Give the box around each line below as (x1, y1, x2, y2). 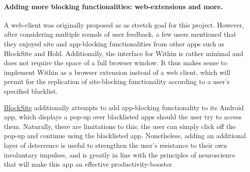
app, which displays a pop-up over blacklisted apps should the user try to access (4, 112, 242, 122)
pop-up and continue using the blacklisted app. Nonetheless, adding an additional (4, 130, 246, 141)
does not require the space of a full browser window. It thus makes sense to (4, 57, 227, 68)
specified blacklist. (4, 86, 58, 96)
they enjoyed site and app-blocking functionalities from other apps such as (4, 38, 225, 48)
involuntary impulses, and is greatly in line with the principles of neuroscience (4, 149, 235, 159)
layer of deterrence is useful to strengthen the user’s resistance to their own (4, 140, 227, 150)
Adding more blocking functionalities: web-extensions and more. (4, 1, 223, 11)
